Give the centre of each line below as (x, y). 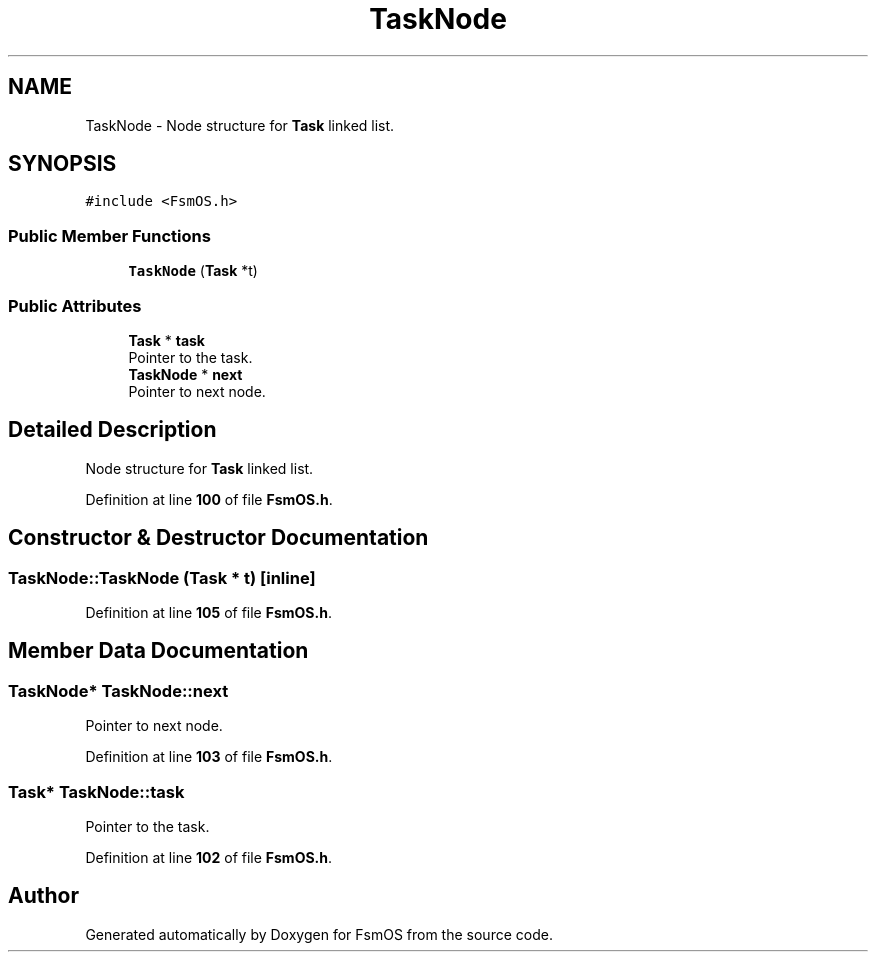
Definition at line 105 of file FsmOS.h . (208, 612)
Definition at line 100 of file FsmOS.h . (209, 499)
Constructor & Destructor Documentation (218, 538)
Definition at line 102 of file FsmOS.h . (209, 857)
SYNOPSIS (62, 164)
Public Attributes (75, 305)
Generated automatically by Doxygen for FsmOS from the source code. (319, 934)
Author (43, 896)
